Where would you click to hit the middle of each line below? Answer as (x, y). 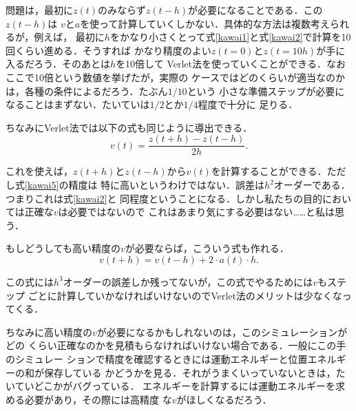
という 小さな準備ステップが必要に (266, 91)
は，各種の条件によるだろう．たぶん (87, 91)
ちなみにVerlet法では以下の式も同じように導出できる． (129, 127)
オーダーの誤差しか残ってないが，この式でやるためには (188, 281)
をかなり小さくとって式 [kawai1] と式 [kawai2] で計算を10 (230, 37)
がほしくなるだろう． (224, 399)
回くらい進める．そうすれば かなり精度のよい (108, 50)
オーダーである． (312, 185)
